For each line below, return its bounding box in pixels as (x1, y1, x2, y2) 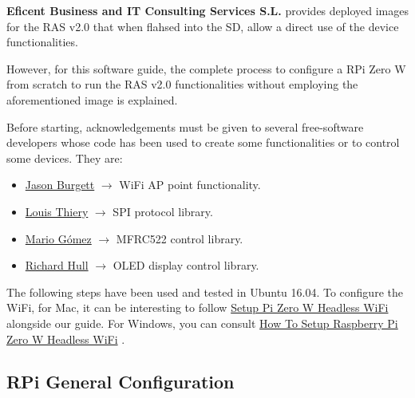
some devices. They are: (6, 149, 123, 166)
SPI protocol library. (113, 203, 213, 219)
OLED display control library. (113, 257, 259, 274)
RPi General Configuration (6, 369, 235, 394)
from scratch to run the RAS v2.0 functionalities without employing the (6, 76, 358, 93)
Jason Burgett (25, 176, 95, 193)
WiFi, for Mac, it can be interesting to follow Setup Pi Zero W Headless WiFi (6, 299, 389, 316)
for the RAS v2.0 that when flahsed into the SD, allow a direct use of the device (6, 18, 399, 34)
